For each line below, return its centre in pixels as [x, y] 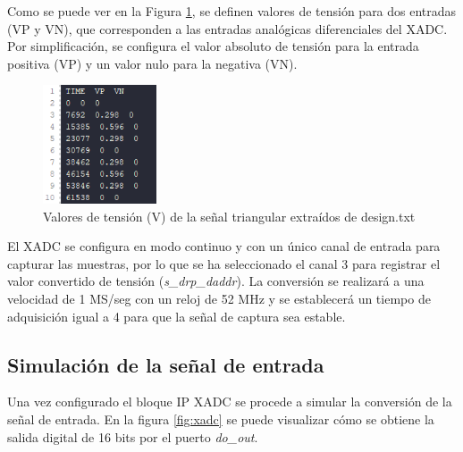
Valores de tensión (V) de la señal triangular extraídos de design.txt [229, 216]
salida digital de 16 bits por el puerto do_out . [133, 436]
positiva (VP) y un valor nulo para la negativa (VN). [152, 63]
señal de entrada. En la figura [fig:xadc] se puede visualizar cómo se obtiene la [221, 419]
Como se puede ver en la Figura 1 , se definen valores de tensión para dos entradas [232, 11]
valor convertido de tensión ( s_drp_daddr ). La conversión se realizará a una [216, 281]
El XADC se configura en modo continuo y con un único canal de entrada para [224, 246]
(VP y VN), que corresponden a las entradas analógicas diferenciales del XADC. [227, 28]
